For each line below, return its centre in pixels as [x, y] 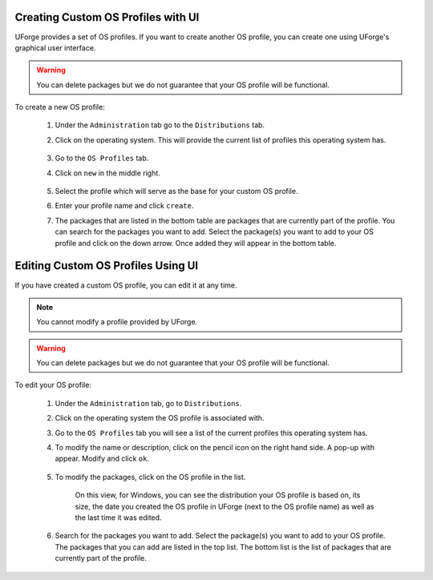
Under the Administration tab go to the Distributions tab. [160, 125]
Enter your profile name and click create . [124, 206]
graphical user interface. [55, 47]
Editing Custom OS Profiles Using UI [107, 266]
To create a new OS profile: [60, 107]
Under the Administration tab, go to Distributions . [148, 403]
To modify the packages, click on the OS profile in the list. [150, 477]
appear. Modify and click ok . [102, 459]
